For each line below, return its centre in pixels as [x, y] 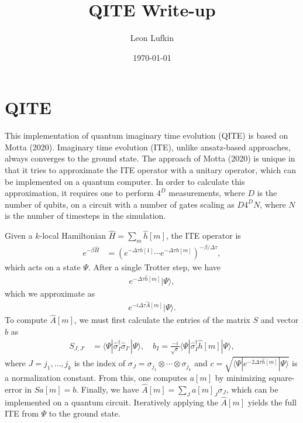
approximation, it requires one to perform [80, 193]
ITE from [22, 413]
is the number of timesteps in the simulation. [85, 216]
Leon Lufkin [152, 38]
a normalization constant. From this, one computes [96, 378]
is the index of [100, 363]
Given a [19, 235]
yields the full [272, 402]
